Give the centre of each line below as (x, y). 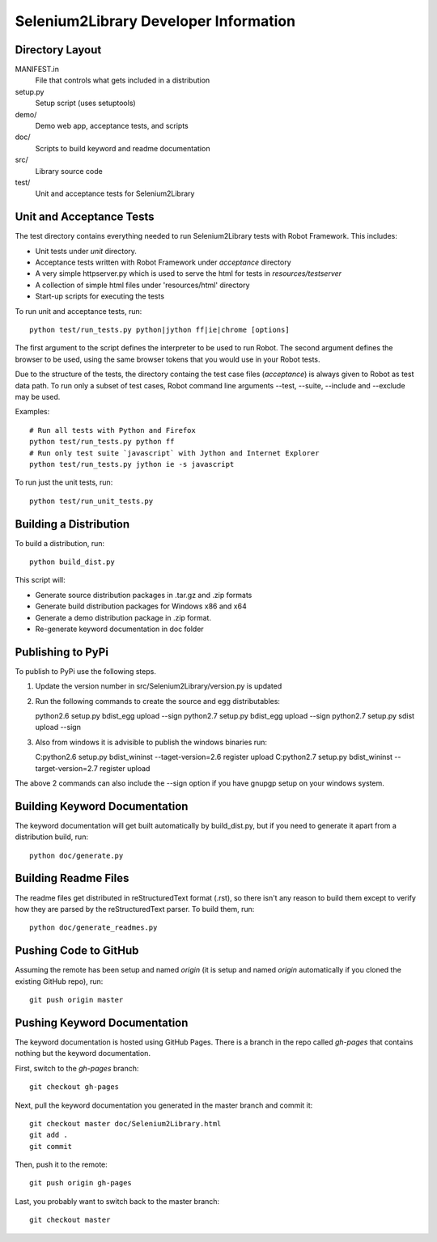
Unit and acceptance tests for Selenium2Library (115, 193)
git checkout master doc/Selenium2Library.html (125, 1123)
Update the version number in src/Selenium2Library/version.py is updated (159, 686)
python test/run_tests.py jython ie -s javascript (132, 464)
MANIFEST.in (37, 70)
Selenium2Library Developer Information (155, 21)
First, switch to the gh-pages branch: (77, 1068)
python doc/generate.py (76, 855)
